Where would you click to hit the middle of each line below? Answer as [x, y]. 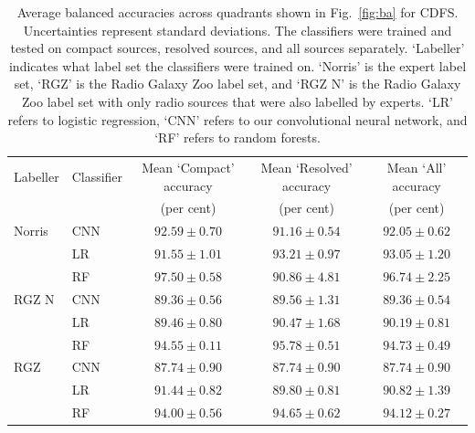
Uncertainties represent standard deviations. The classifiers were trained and [237, 30]
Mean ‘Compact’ [188, 167]
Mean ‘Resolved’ [306, 167]
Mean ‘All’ [417, 167]
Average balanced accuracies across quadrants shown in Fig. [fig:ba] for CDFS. [237, 12]
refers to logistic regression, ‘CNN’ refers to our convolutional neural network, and [237, 119]
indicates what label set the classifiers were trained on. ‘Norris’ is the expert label [237, 65]
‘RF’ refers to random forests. [237, 137]
